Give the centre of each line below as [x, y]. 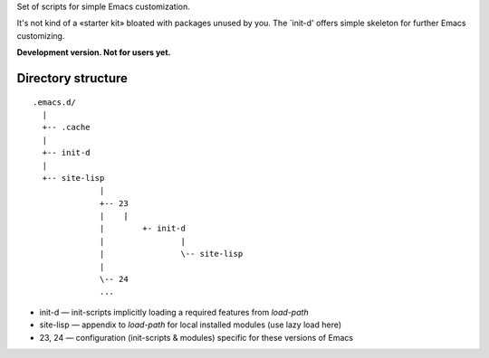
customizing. [41, 35]
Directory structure [72, 78]
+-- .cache [66, 127]
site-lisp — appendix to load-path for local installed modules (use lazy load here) [191, 325]
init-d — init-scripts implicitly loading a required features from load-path [174, 312]
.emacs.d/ [54, 102]
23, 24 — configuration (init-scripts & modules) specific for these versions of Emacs [196, 337]
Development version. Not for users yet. [94, 52]
